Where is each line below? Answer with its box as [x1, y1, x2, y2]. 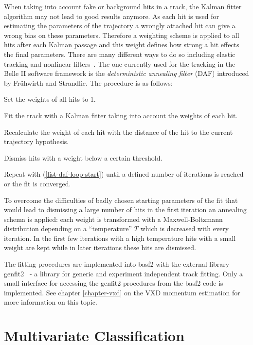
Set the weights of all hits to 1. [4, 94, 96, 104]
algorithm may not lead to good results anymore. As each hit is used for [4, 11, 219, 21]
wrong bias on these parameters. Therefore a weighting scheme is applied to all [4, 30, 239, 40]
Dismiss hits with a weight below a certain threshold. [4, 152, 163, 163]
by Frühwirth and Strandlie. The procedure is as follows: [4, 77, 173, 88]
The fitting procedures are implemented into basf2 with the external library [4, 259, 230, 269]
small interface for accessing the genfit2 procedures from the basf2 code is [4, 278, 223, 288]
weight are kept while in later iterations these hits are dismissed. [4, 242, 196, 253]
